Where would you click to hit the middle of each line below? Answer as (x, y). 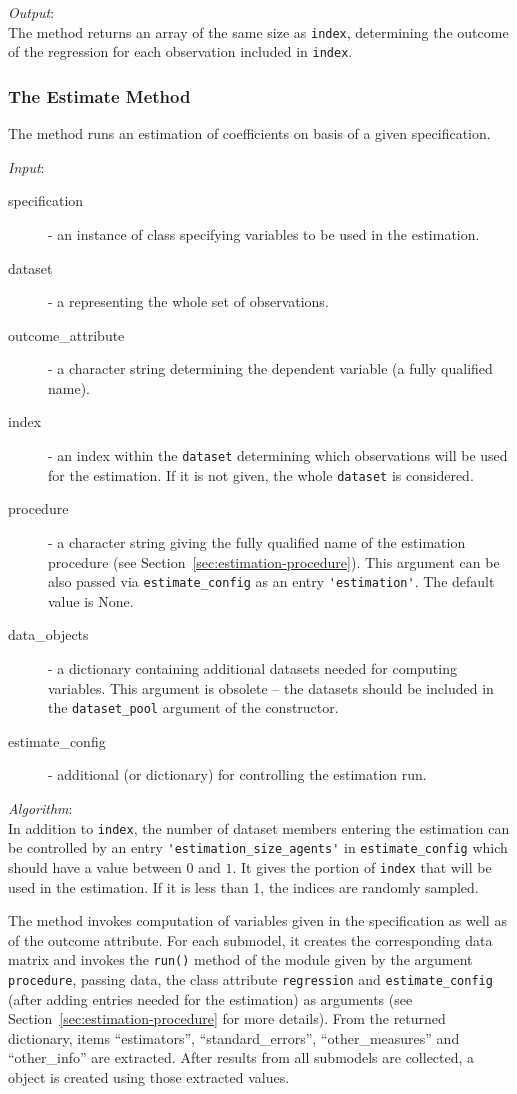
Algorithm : (40, 808)
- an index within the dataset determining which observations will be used (278, 455)
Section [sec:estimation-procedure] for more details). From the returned (227, 1018)
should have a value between (95, 866)
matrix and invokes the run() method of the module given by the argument (240, 959)
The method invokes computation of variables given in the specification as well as (257, 920)
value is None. (91, 600)
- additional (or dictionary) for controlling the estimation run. (237, 774)
